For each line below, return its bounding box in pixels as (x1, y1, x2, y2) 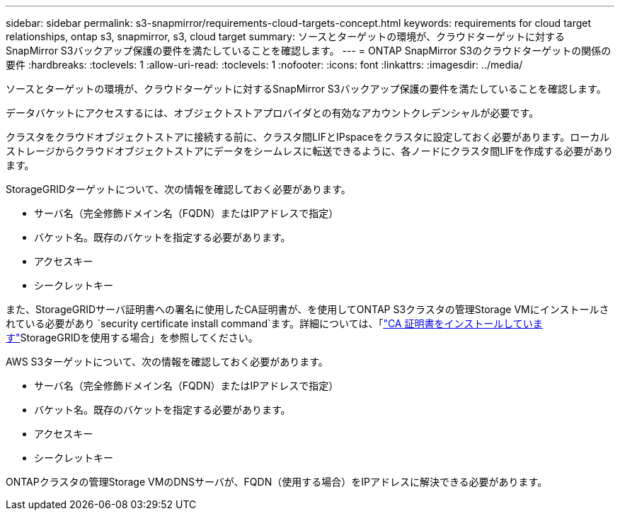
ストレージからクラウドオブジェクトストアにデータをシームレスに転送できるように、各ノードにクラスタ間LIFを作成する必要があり (6, 145, 614, 157)
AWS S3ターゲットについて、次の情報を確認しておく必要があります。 (6, 356, 328, 368)
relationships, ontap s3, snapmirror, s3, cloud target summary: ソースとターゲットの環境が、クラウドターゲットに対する (6, 30, 565, 42)
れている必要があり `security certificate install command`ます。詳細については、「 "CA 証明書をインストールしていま (6, 317, 543, 329)
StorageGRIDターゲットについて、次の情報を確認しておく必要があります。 (6, 183, 351, 195)
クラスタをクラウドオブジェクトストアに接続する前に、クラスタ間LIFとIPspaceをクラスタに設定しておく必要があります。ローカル (6, 131, 610, 143)
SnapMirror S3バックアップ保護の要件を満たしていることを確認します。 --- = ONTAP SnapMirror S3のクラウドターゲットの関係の (6, 45, 612, 57)
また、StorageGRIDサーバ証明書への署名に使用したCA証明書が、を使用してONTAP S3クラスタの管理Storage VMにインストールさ (6, 303, 609, 315)
